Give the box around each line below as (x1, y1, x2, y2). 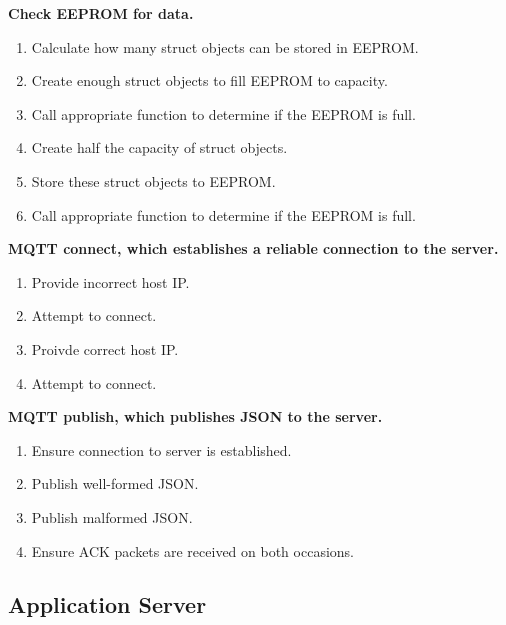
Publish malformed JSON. (31, 506, 193, 527)
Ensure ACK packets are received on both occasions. (31, 540, 354, 561)
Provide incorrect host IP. (31, 271, 190, 292)
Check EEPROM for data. (8, 3, 194, 23)
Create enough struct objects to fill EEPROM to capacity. (31, 70, 388, 91)
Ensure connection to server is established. (31, 439, 292, 460)
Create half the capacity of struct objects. (31, 137, 288, 158)
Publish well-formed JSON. (31, 473, 199, 494)
